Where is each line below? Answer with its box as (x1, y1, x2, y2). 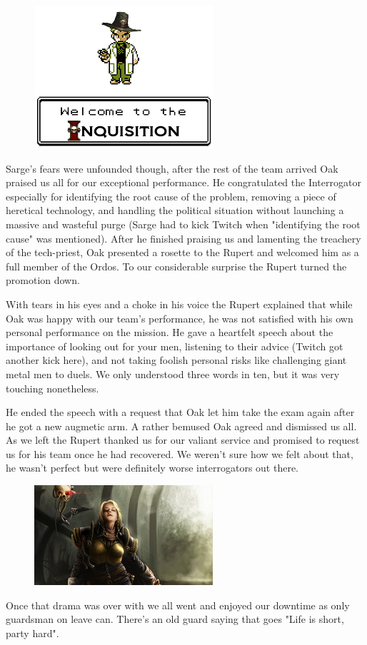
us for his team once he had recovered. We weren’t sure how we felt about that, (6, 446, 353, 461)
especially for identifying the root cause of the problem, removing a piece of (6, 188, 336, 203)
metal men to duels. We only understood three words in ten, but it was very (6, 366, 340, 381)
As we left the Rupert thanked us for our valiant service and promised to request (6, 432, 360, 447)
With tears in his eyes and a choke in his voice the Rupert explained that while (6, 296, 353, 311)
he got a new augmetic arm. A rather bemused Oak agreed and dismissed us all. (6, 418, 357, 433)
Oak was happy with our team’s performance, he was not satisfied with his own (6, 310, 353, 325)
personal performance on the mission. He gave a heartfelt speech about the (6, 325, 333, 340)
